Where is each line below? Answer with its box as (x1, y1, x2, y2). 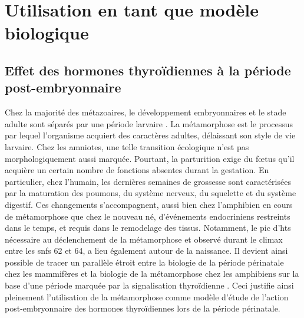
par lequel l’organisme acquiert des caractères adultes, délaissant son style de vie (5, 129, 296, 141)
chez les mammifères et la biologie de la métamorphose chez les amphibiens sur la (5, 267, 299, 280)
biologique (5, 21, 89, 45)
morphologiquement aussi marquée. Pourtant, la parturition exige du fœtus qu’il (5, 152, 295, 164)
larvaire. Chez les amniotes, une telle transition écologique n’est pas (5, 140, 249, 153)
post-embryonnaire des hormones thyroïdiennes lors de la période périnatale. (5, 302, 280, 314)
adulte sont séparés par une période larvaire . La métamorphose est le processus (5, 117, 293, 130)
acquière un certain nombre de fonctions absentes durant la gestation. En (5, 164, 269, 176)
